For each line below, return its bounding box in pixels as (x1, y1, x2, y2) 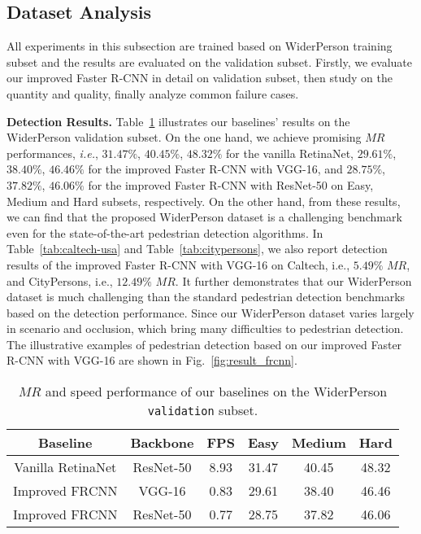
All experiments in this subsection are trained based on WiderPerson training (7, 37, 393, 55)
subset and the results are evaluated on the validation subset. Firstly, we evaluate (7, 53, 412, 70)
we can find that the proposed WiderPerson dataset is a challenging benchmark (7, 208, 402, 225)
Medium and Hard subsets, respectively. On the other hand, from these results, (7, 192, 401, 209)
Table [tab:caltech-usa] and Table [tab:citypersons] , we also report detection (7, 240, 388, 257)
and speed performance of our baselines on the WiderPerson (45, 382, 388, 401)
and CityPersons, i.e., (7, 272, 113, 289)
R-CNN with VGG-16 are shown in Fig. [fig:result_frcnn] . (7, 352, 297, 369)
